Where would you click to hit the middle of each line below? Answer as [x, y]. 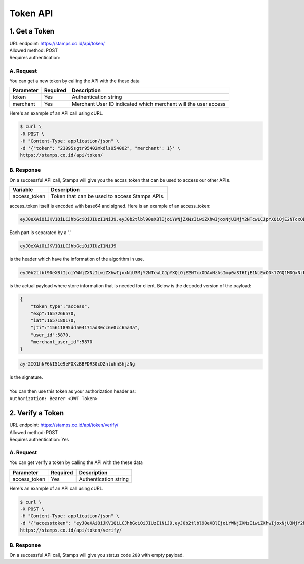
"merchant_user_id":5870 [62, 342]
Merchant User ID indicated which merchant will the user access [149, 104]
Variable [23, 190]
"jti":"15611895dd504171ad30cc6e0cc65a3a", [85, 328]
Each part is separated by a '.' [40, 233]
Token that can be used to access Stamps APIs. [108, 196]
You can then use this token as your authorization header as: [73, 391]
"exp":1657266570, [53, 313]
